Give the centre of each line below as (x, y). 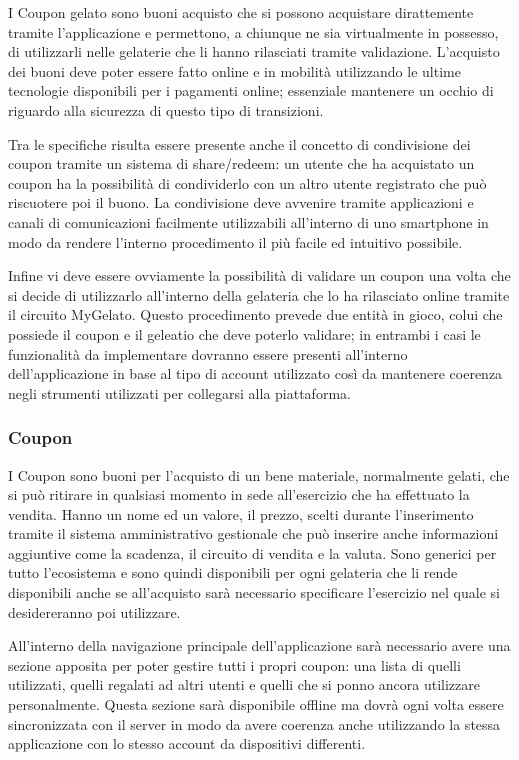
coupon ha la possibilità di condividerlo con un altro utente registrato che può (247, 182)
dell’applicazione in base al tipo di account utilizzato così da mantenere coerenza (255, 373)
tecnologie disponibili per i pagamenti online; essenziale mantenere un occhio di (251, 90)
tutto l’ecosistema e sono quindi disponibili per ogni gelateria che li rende (233, 572)
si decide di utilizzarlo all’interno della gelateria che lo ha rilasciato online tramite (259, 294)
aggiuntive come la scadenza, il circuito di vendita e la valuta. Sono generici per (252, 552)
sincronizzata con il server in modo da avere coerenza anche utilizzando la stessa (254, 723)
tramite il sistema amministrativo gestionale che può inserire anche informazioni (253, 533)
